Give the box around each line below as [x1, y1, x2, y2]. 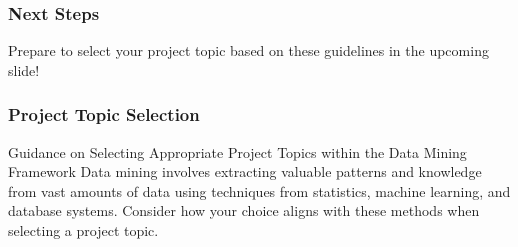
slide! [8, 59, 40, 80]
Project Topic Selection [8, 102, 200, 127]
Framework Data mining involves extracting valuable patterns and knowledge [8, 161, 482, 182]
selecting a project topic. [8, 220, 159, 240]
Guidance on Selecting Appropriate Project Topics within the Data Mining [8, 141, 467, 162]
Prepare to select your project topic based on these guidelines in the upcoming [8, 40, 489, 61]
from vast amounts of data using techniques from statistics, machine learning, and [8, 180, 511, 201]
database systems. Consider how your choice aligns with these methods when [8, 200, 480, 221]
